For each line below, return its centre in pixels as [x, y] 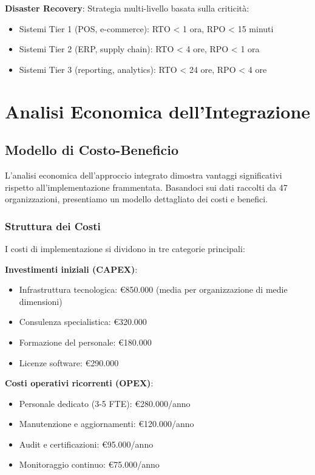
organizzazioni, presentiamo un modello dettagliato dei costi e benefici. [137, 199]
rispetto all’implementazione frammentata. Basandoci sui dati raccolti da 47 [146, 187]
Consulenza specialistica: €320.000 [83, 322]
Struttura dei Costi [53, 226]
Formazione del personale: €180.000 [85, 342]
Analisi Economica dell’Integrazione [158, 111]
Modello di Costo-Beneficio [92, 150]
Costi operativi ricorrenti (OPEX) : [79, 383]
